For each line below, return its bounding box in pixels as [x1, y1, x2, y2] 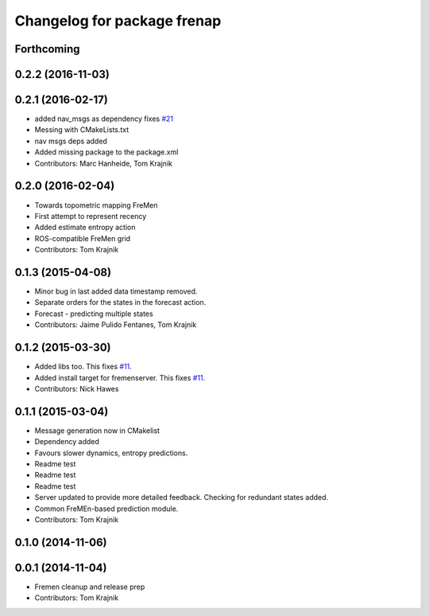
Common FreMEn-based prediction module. [34, 504, 179, 513]
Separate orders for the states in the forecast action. [34, 298, 207, 307]
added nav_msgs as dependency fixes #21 [34, 114, 174, 123]
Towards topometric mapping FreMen [34, 200, 158, 210]
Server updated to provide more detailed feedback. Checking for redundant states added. [34, 493, 329, 502]
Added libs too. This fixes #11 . [34, 362, 133, 372]
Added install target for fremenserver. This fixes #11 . [34, 372, 206, 382]
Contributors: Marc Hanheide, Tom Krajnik [34, 158, 172, 168]
